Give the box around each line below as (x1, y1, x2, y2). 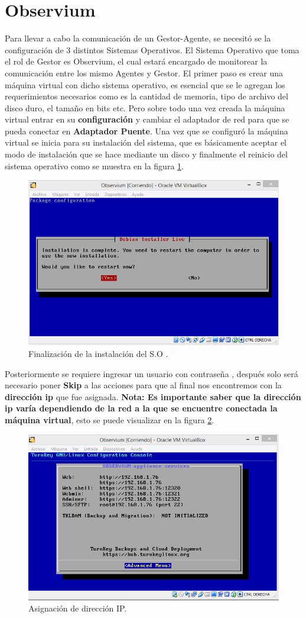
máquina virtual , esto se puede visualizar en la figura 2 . (5, 413, 214, 426)
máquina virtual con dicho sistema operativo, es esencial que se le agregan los (5, 78, 285, 91)
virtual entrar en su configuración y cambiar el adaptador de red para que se (5, 113, 289, 125)
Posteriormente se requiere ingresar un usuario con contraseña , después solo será (5, 367, 298, 379)
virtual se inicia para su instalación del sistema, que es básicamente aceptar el (5, 136, 287, 149)
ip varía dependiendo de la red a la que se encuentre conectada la (5, 402, 278, 414)
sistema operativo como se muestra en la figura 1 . (5, 159, 184, 172)
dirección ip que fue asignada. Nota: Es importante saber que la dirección (5, 390, 301, 403)
